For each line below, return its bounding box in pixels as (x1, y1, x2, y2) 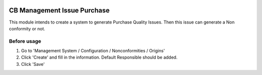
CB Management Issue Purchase (9, 6, 110, 14)
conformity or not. (9, 25, 46, 31)
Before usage (9, 37, 41, 44)
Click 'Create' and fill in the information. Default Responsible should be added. (21, 54, 178, 60)
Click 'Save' (21, 61, 45, 67)
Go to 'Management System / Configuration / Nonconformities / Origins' (21, 48, 165, 54)
